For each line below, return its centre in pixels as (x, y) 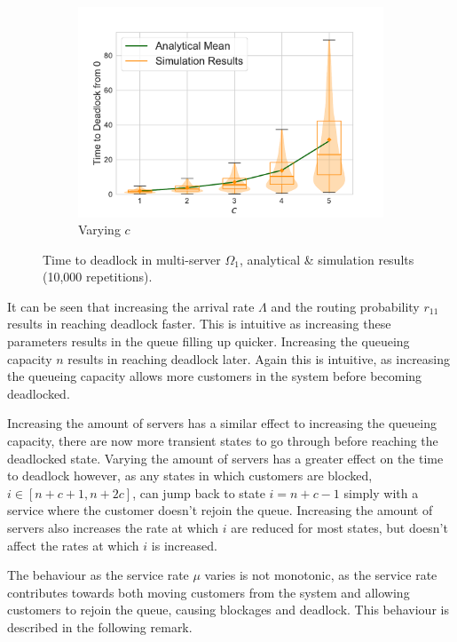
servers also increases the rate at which (113, 527)
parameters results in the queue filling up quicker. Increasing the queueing (209, 341)
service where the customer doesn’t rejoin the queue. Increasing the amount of (220, 510)
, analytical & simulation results (327, 259)
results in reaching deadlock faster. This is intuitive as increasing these (199, 324)
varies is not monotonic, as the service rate (321, 575)
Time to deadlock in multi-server (132, 259)
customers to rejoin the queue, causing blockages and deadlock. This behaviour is (228, 610)
